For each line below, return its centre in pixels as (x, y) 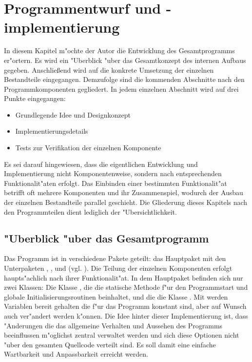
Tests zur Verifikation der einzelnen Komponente (88, 148)
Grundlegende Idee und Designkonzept (73, 114)
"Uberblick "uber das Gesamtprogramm (107, 238)
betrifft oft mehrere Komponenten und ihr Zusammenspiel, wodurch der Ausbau (124, 192)
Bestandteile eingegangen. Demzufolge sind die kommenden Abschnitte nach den (124, 79)
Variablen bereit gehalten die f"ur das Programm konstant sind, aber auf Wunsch (125, 306)
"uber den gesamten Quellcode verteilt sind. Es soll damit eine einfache (110, 344)
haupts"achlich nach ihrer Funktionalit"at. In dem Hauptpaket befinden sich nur (124, 277)
